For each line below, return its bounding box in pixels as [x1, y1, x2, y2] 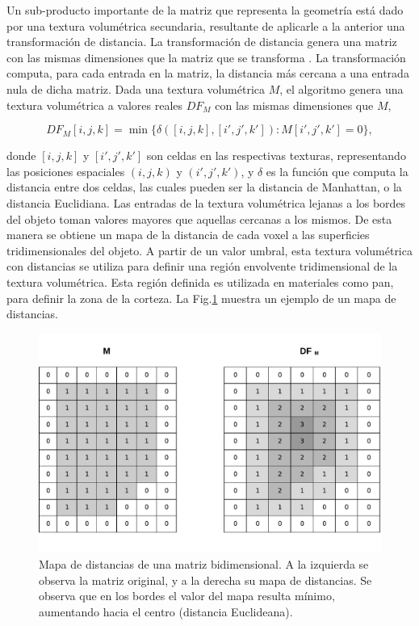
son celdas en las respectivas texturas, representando [146, 147, 406, 164]
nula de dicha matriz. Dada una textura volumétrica [6, 80, 265, 97]
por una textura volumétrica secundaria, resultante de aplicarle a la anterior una [6, 17, 405, 34]
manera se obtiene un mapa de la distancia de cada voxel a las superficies [6, 226, 370, 243]
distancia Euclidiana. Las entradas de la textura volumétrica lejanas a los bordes [6, 194, 406, 211]
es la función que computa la [266, 162, 409, 179]
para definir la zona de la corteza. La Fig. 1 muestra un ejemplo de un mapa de [6, 289, 396, 306]
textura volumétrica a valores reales [6, 96, 183, 113]
